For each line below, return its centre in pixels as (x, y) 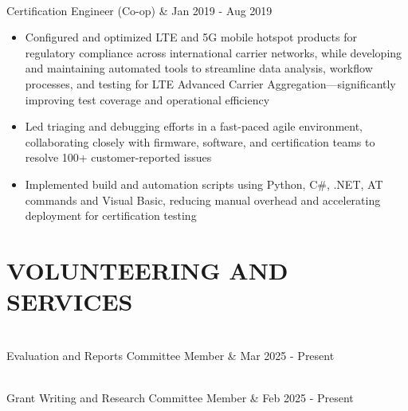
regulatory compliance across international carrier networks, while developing (214, 52)
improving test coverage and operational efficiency (147, 99)
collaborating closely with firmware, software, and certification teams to (200, 141)
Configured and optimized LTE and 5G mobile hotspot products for (191, 37)
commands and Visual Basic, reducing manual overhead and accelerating (203, 200)
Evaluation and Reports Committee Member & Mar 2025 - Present (171, 355)
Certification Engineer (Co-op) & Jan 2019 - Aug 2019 (139, 10)
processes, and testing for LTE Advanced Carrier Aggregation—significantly (210, 83)
